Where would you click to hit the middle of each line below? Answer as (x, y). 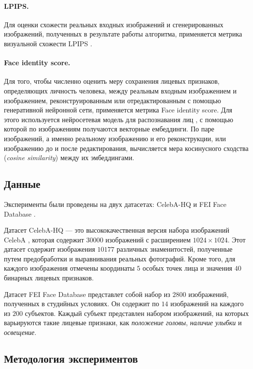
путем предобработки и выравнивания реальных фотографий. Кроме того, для (120, 258)
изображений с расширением (148, 239)
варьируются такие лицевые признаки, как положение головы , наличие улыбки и (123, 323)
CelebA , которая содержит (44, 239)
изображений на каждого (207, 304)
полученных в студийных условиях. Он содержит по (81, 304)
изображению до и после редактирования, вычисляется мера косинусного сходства (126, 148)
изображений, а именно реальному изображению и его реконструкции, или (115, 138)
